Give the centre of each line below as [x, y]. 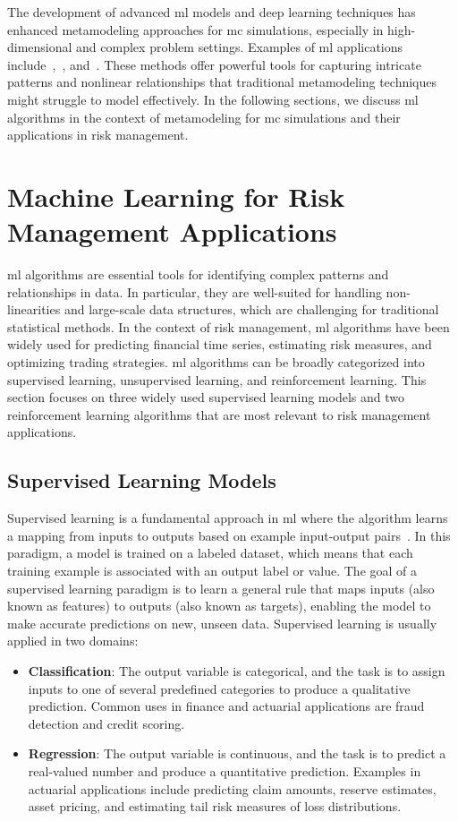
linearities [34, 309]
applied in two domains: [73, 641]
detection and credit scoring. [106, 723]
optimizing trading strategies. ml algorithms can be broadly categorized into [216, 362]
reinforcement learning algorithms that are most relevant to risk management [219, 414]
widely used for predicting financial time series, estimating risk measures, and [220, 344]
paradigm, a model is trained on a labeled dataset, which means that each [210, 553]
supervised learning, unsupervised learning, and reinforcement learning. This [217, 379]
